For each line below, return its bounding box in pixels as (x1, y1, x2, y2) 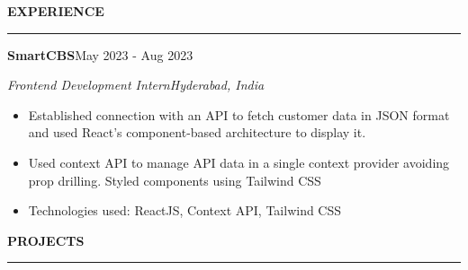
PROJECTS (7, 231, 85, 249)
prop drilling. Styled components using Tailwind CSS (28, 170, 321, 189)
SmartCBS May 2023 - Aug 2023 (7, 45, 193, 64)
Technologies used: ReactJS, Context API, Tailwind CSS (28, 201, 342, 220)
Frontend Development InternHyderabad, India (7, 75, 265, 94)
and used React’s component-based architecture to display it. (28, 123, 366, 142)
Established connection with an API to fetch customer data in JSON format (28, 105, 450, 124)
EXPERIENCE (7, 2, 104, 20)
